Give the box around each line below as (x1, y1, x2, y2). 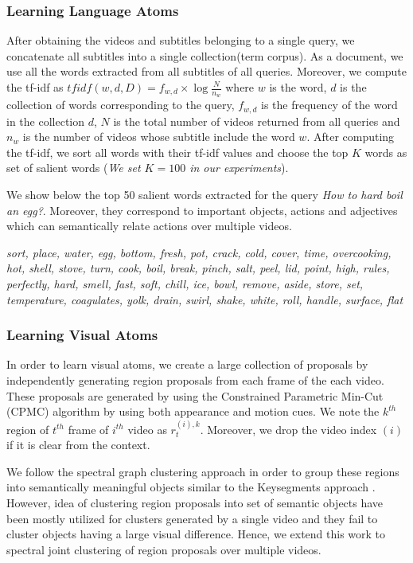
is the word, (269, 79, 327, 95)
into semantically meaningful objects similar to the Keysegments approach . (6, 479, 376, 495)
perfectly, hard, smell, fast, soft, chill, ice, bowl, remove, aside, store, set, (6, 276, 364, 292)
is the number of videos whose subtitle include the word (22, 128, 295, 145)
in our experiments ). (189, 159, 289, 176)
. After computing (306, 128, 395, 145)
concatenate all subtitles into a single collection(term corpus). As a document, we (6, 47, 403, 64)
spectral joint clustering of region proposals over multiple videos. (6, 541, 321, 557)
